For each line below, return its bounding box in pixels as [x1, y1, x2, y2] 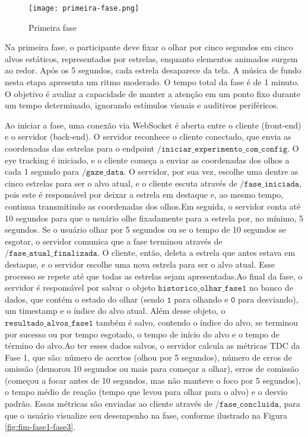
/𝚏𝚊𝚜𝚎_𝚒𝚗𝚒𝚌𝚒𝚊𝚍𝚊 [240, 179, 300, 188]
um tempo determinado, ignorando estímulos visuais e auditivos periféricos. [5, 99, 279, 111]
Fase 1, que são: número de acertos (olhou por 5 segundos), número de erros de [5, 351, 292, 363]
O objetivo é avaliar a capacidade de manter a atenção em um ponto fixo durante [5, 87, 301, 99]
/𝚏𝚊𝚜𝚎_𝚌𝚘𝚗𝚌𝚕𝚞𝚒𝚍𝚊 [215, 400, 279, 409]
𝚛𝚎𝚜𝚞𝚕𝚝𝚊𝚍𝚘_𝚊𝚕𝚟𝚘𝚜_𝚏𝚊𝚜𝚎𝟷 [5, 319, 93, 327]
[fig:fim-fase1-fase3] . [5, 420, 76, 433]
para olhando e [174, 293, 228, 305]
